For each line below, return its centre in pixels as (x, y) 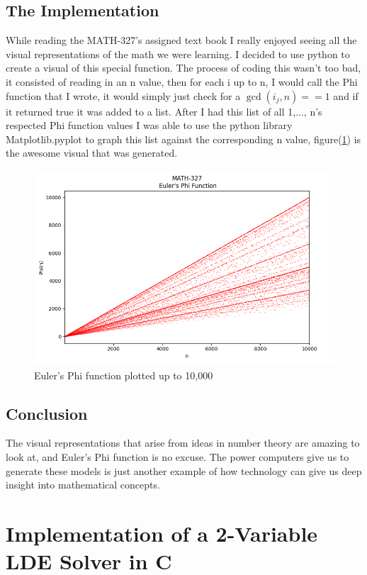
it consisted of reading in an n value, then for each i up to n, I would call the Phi (182, 81)
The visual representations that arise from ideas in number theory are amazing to (183, 443)
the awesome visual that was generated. (92, 153)
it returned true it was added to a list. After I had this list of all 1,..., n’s (164, 111)
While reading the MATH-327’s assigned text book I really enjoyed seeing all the (181, 40)
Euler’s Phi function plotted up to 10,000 (124, 375)
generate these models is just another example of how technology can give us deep (184, 470)
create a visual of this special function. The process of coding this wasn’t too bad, (183, 68)
